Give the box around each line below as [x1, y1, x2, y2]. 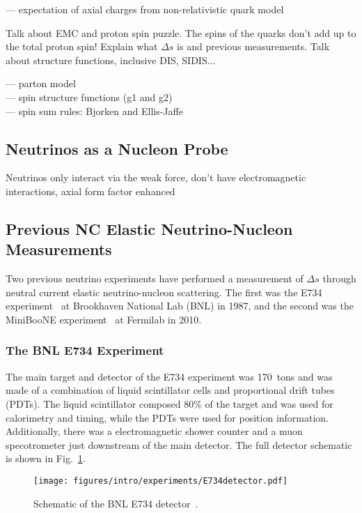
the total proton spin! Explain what [6, 39, 158, 54]
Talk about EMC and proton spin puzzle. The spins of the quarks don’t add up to [6, 25, 356, 40]
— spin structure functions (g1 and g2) [6, 89, 173, 104]
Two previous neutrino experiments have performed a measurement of [6, 271, 304, 286]
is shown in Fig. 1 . [6, 451, 86, 466]
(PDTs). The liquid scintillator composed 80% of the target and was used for [6, 396, 333, 411]
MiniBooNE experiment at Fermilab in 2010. [6, 312, 202, 326]
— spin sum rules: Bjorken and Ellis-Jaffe [6, 103, 183, 118]
